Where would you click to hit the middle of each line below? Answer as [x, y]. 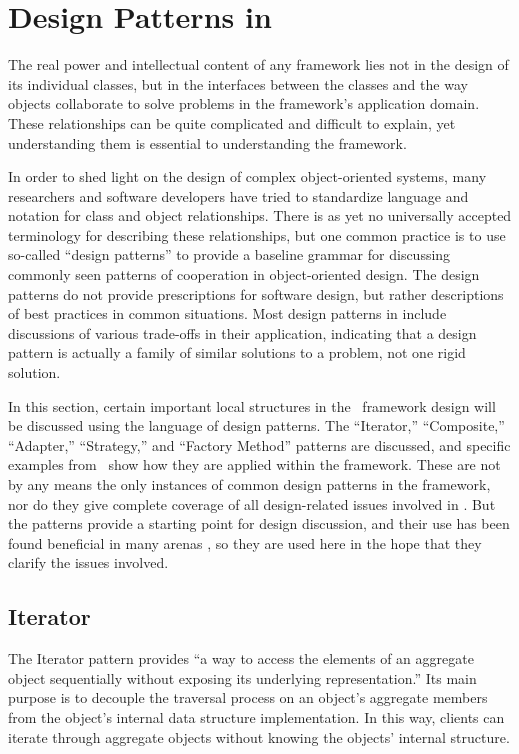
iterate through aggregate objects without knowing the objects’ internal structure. [259, 736]
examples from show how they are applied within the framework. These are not [254, 464]
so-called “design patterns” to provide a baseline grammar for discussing [229, 254]
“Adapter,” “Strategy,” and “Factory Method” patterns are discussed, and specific [259, 444]
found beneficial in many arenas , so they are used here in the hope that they [245, 542]
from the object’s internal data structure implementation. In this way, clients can [256, 716]
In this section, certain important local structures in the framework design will [252, 405]
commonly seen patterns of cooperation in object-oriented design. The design [244, 274]
